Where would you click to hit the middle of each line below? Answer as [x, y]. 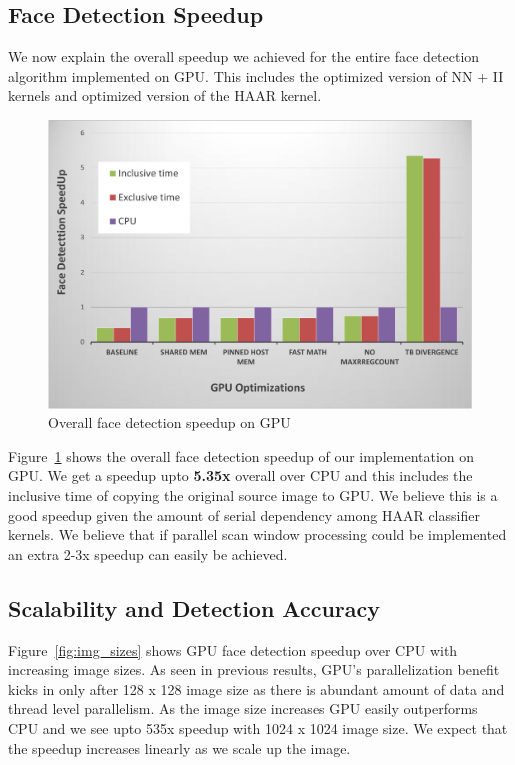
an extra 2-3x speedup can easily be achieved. [148, 553]
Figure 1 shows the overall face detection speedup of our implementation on [241, 455]
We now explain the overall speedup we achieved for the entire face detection [244, 56]
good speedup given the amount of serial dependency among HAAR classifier [244, 514]
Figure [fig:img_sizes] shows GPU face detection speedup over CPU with [233, 649]
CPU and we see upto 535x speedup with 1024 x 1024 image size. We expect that [258, 727]
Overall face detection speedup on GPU [169, 422]
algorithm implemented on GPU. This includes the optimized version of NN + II [256, 75]
